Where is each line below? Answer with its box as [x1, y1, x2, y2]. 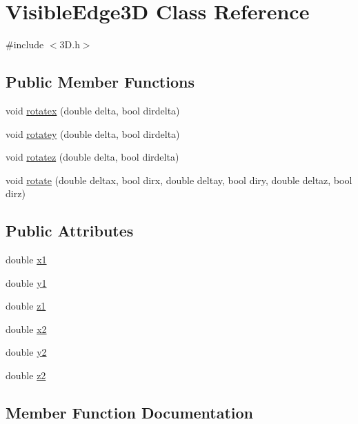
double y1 [6, 275, 47, 290]
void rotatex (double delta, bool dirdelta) [6, 103, 180, 117]
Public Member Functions [6, 71, 195, 92]
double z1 [6, 299, 46, 313]
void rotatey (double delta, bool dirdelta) [6, 126, 180, 141]
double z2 [6, 368, 46, 383]
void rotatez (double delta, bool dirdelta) [6, 150, 179, 164]
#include [6, 37, 44, 52]
